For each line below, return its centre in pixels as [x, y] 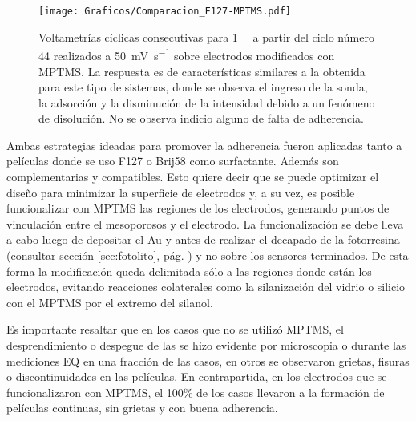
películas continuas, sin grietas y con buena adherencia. [142, 408]
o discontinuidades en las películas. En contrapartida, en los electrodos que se [197, 376]
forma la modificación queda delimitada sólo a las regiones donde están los [189, 271]
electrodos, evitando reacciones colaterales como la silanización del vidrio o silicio [206, 287]
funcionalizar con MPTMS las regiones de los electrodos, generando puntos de [198, 208]
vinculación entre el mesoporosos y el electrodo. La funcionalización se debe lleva [205, 223]
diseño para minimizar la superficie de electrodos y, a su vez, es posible [181, 192]
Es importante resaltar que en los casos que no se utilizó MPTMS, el [175, 329]
